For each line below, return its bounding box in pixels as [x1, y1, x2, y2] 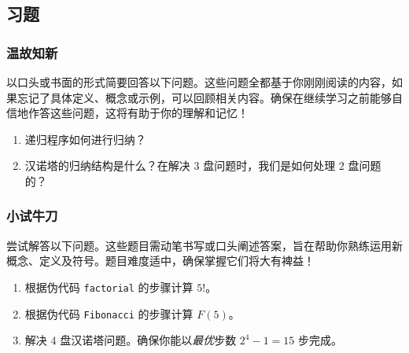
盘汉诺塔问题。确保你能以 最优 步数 [60, 332, 237, 348]
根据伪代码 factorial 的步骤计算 [24, 278, 193, 295]
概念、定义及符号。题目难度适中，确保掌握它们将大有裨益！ [6, 252, 315, 269]
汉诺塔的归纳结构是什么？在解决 [24, 157, 190, 174]
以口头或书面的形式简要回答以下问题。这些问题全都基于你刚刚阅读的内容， [6, 74, 392, 90]
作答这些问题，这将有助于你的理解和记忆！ [28, 105, 249, 121]
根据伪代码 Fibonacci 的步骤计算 [24, 305, 193, 322]
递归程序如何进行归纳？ [24, 131, 146, 147]
